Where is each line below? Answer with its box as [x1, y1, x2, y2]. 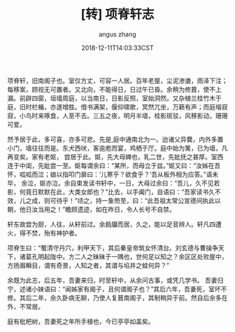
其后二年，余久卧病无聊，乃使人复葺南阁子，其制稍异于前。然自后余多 [19, 293, 222, 302]
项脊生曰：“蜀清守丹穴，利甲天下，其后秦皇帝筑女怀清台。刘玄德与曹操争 [7, 243, 219, 252]
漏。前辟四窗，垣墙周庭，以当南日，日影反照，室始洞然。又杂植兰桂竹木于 [7, 94, 222, 102]
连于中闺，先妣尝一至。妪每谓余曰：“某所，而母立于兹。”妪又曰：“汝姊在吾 [7, 161, 221, 170]
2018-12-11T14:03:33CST [81, 43, 154, 52]
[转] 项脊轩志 [80, 6, 155, 22]
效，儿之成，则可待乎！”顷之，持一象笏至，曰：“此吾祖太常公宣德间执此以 [7, 196, 222, 205]
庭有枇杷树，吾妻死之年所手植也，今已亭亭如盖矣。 [7, 317, 155, 326]
